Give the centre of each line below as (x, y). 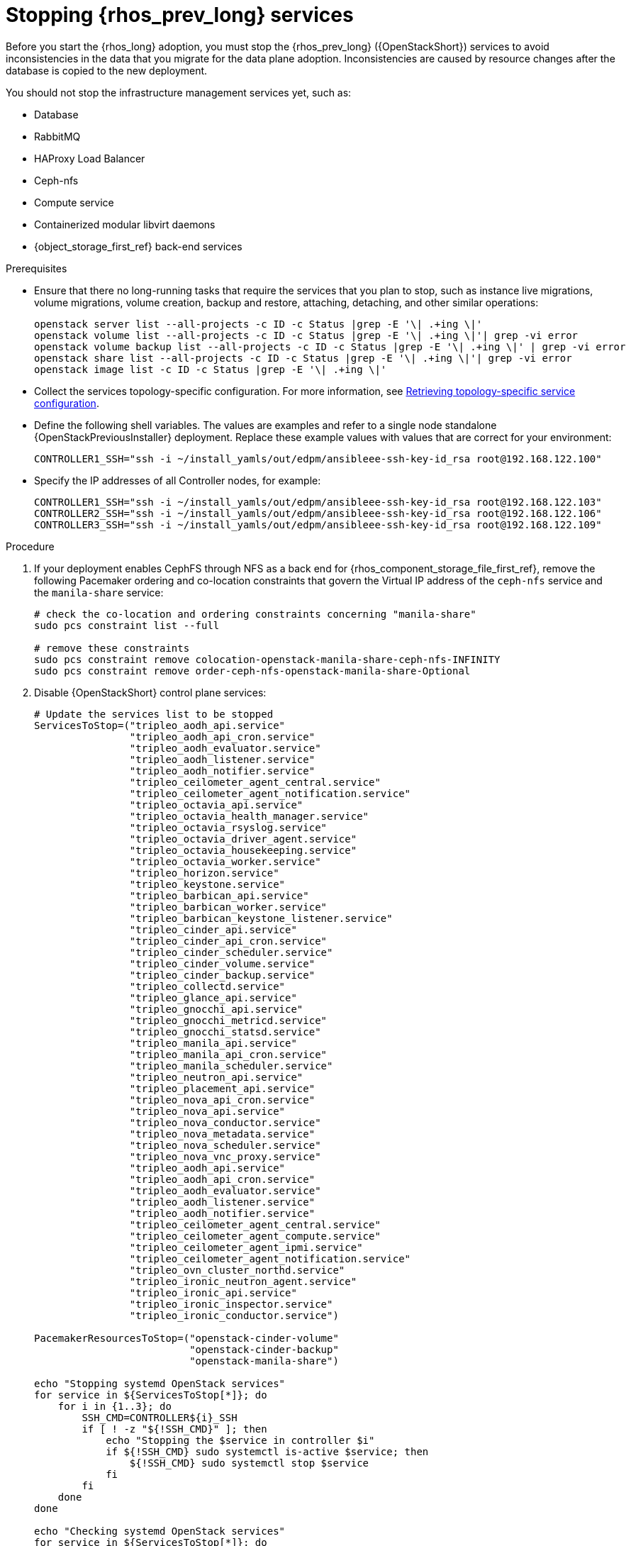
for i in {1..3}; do (115, 1406)
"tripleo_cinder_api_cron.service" (228, 941)
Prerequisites (37, 268)
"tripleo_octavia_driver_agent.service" (243, 839)
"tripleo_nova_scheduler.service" (225, 1145)
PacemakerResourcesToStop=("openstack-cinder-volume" (186, 1338)
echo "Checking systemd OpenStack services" (160, 1531)
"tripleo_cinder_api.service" (213, 929)
